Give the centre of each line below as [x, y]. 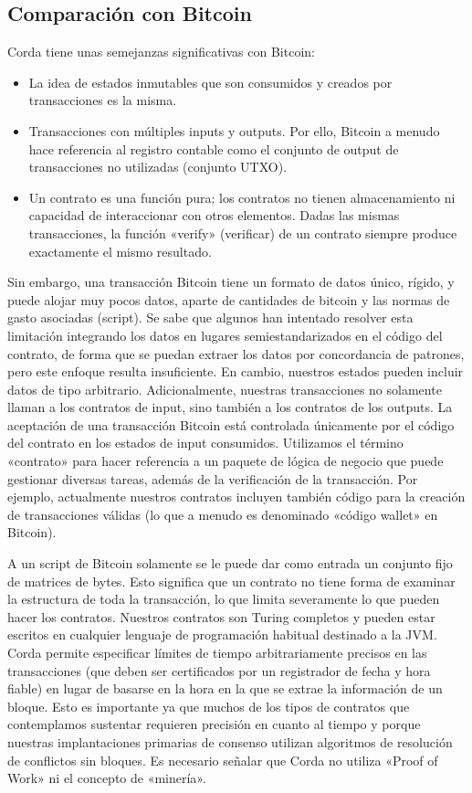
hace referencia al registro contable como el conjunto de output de [214, 148]
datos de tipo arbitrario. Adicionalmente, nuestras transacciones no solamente [225, 389]
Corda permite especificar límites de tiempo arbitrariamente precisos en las [217, 653]
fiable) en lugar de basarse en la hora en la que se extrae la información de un [225, 688]
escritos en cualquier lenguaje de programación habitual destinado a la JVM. [222, 634]
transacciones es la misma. [103, 100]
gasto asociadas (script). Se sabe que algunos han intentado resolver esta [210, 317]
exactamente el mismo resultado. [120, 251]
